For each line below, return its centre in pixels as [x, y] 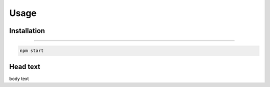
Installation [27, 31]
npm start [32, 51]
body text [19, 78]
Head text [25, 67]
